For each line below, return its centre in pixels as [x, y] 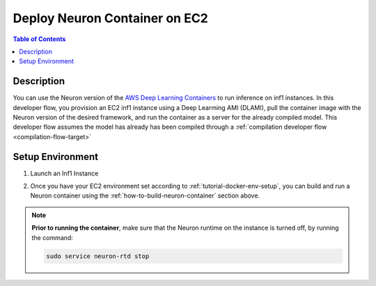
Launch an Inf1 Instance [64, 173]
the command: [52, 237]
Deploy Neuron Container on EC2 [110, 18]
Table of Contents [39, 39]
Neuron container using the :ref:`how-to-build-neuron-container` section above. [145, 196]
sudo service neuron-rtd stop [98, 256]
